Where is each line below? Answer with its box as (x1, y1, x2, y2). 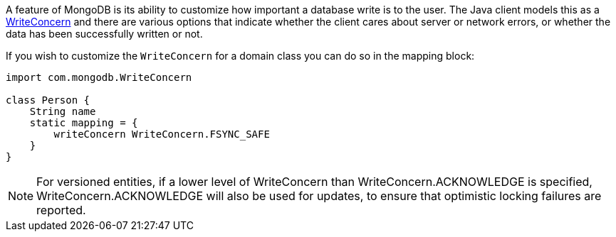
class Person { (6, 94, 90, 106)
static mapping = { (29, 117, 138, 128)
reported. (36, 203, 86, 217)
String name (29, 106, 96, 117)
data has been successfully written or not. (6, 28, 203, 40)
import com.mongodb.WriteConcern (6, 72, 192, 83)
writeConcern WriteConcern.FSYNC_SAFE (53, 128, 270, 140)
